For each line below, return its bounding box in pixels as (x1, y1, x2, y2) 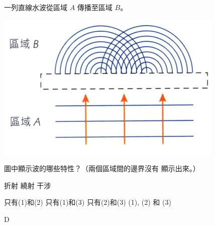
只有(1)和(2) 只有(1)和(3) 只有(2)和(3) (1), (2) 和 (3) (4, 197, 171, 207)
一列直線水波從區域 (4, 2, 67, 12)
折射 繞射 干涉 (4, 180, 51, 190)
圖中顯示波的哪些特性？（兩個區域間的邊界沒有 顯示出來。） (4, 163, 200, 174)
